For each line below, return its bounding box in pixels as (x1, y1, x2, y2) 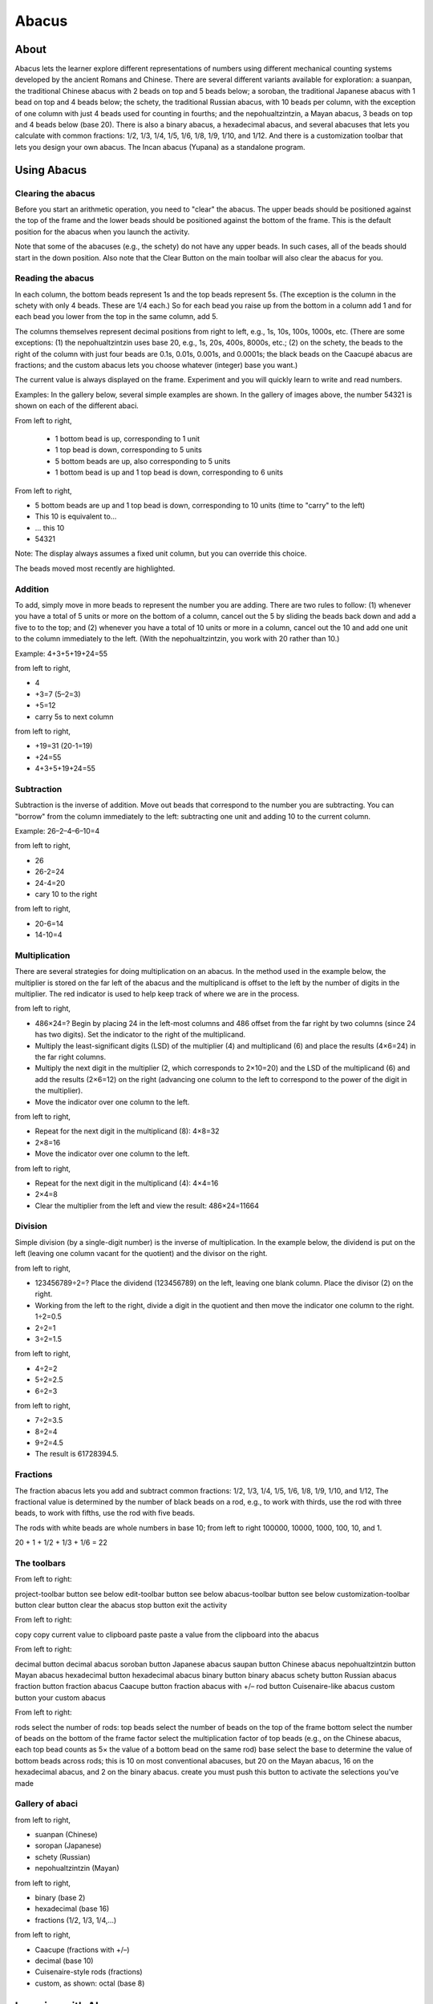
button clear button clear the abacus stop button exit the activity (14, 1600, 228, 1610)
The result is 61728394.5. (34, 1449, 119, 1459)
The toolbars (14, 1558, 66, 1569)
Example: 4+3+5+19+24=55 (14, 648, 108, 658)
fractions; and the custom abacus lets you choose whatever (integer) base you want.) (14, 361, 298, 370)
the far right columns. (34, 1053, 107, 1061)
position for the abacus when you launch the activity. (14, 227, 190, 236)
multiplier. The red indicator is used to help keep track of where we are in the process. (14, 989, 300, 999)
